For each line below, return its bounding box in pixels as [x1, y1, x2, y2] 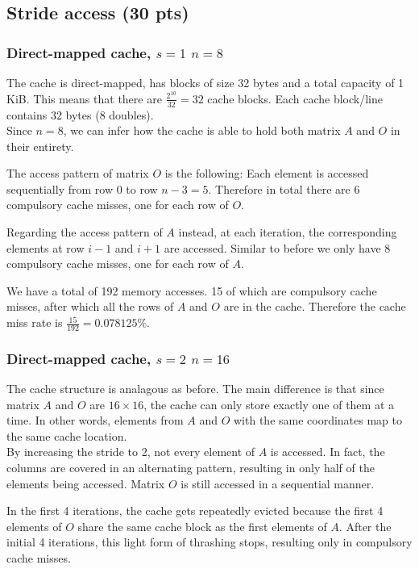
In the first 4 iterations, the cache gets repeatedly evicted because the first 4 [6, 502, 384, 519]
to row [126, 180, 158, 197]
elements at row [6, 239, 85, 256]
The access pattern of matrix [6, 165, 149, 182]
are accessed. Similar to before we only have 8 [164, 239, 391, 256]
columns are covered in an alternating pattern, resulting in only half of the [6, 459, 375, 476]
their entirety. [6, 137, 74, 154]
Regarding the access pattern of [6, 224, 163, 241]
